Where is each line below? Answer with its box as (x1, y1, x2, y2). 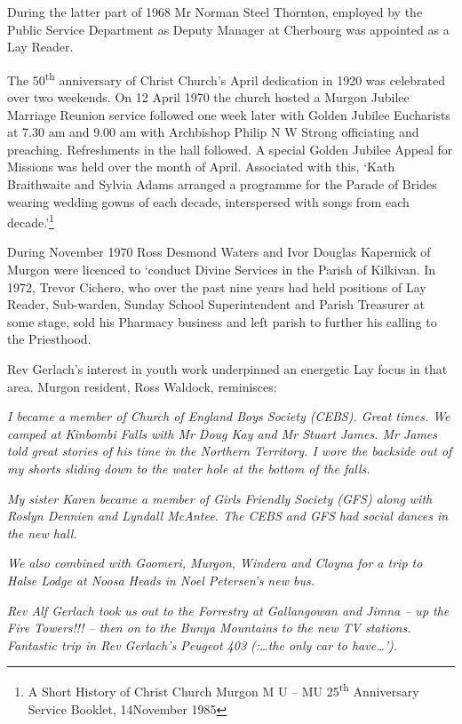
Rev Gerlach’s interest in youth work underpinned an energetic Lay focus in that (7, 360, 448, 378)
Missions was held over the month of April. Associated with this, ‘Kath (7, 157, 395, 176)
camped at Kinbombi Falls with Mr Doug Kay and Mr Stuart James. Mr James (7, 424, 438, 442)
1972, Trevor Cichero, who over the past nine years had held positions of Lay (7, 277, 426, 296)
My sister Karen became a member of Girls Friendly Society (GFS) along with (7, 489, 433, 507)
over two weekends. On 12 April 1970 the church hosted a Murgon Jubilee (7, 88, 410, 107)
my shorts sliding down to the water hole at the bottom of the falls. (7, 458, 370, 477)
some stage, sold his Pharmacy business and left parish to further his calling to (7, 312, 437, 330)
